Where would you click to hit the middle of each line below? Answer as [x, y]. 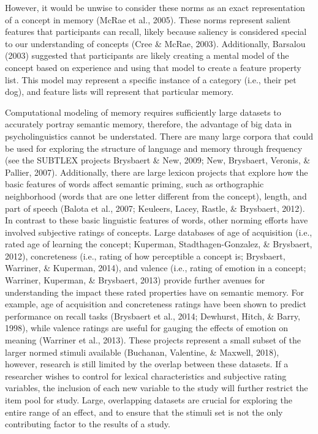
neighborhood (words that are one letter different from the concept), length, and [156, 196]
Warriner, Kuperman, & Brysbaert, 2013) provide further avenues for [135, 280]
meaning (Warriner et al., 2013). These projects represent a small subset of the [153, 340]
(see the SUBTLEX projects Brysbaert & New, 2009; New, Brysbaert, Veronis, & [158, 160]
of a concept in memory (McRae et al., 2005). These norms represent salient [148, 19]
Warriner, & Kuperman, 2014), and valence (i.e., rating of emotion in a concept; [156, 268]
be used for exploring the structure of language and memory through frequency [154, 148]
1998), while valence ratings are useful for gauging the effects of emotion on [146, 328]
